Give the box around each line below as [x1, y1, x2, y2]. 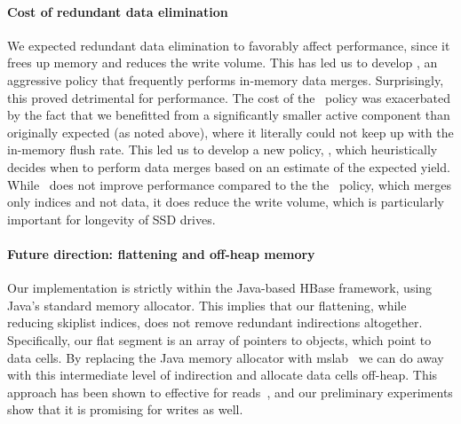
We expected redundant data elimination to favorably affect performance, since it [7, 35, 450, 54]
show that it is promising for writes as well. [7, 400, 243, 419]
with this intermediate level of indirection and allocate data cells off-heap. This [7, 365, 438, 384]
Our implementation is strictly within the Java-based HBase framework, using [7, 279, 433, 297]
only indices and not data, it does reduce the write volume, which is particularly [7, 192, 444, 211]
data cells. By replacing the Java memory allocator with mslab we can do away [7, 348, 444, 366]
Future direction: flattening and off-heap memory [7, 244, 315, 263]
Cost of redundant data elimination [7, 2, 228, 20]
